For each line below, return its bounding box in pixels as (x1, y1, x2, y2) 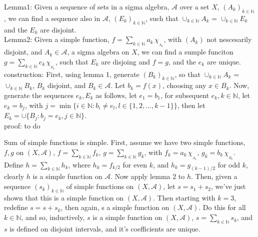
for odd (217, 159, 240, 169)
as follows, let (95, 90, 137, 100)
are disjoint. (40, 24, 76, 34)
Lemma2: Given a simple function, (4, 34, 109, 44)
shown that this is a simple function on (4, 192, 124, 202)
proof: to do (4, 120, 40, 130)
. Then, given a (191, 171, 237, 181)
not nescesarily (206, 34, 252, 44)
